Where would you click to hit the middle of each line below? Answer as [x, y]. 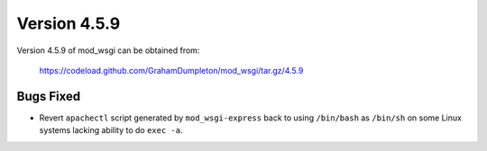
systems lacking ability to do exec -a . [111, 130]
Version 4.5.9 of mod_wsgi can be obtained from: [108, 50]
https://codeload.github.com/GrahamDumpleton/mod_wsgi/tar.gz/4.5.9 [171, 70]
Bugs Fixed [49, 96]
